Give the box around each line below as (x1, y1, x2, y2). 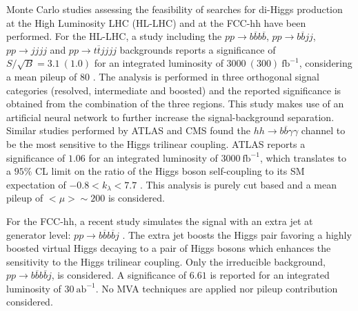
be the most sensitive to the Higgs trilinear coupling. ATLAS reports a (6, 136, 306, 151)
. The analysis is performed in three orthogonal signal (92, 69, 319, 83)
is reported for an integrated (210, 268, 330, 282)
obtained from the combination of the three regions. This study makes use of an (6, 96, 344, 111)
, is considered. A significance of (51, 268, 187, 282)
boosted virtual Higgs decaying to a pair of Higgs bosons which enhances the (6, 241, 331, 255)
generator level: (6, 227, 71, 242)
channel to (301, 123, 346, 138)
